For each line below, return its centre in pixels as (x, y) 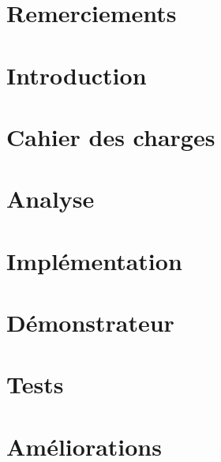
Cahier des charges (111, 136)
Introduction (77, 75)
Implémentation (94, 260)
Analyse (51, 199)
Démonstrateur (90, 323)
